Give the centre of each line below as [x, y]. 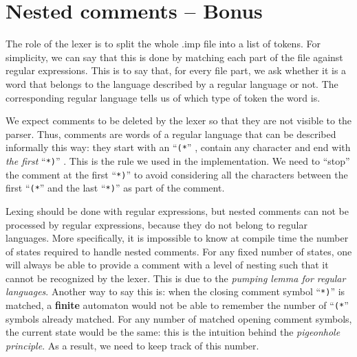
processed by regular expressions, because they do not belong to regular [156, 224]
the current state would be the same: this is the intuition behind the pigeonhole [173, 332]
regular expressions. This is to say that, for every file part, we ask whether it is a [176, 70]
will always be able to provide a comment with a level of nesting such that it [167, 265]
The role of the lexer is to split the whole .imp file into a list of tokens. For [163, 44]
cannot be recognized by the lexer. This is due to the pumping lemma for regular [176, 278]
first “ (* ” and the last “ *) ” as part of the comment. [115, 188]
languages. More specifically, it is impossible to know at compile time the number [177, 238]
